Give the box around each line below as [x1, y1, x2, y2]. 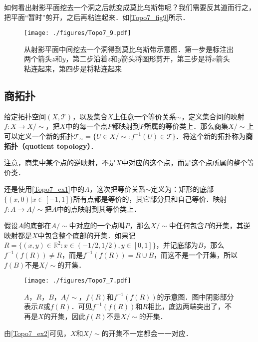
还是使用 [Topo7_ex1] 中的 [4, 184, 85, 194]
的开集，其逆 [208, 220, 251, 231]
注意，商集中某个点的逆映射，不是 [4, 157, 116, 168]
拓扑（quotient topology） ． [4, 140, 98, 151]
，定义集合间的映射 [181, 111, 245, 121]
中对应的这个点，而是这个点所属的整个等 [121, 157, 255, 168]
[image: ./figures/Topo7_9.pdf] [24, 29, 131, 37]
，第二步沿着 [65, 53, 108, 64]
